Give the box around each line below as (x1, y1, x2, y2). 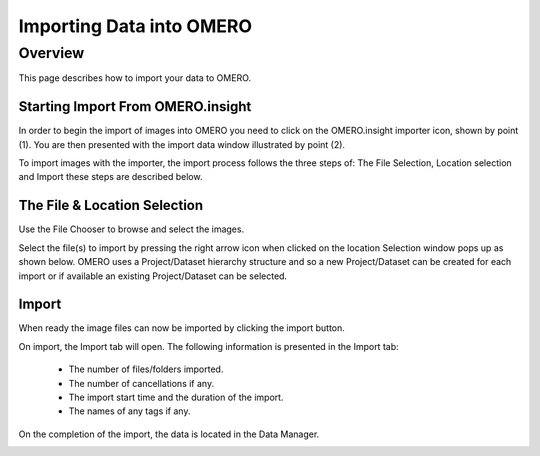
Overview (18, 44, 85, 62)
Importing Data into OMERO (18, 15, 252, 37)
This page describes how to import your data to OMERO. (18, 72, 252, 84)
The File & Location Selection (18, 197, 204, 214)
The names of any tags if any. (68, 405, 191, 417)
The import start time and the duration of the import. (68, 391, 284, 404)
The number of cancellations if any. (68, 377, 215, 389)
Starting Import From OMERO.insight (18, 98, 252, 115)
